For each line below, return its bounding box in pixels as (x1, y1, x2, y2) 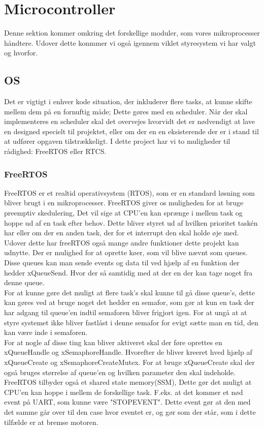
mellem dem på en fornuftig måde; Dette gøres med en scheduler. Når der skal (4, 106, 248, 116)
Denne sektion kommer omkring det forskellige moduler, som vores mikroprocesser (4, 27, 260, 38)
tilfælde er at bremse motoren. (4, 416, 98, 427)
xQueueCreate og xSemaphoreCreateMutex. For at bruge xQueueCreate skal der (4, 356, 255, 367)
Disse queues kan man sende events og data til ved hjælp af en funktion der (4, 257, 240, 268)
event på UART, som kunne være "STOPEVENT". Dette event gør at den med (4, 396, 251, 407)
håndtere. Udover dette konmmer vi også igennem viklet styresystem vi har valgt (4, 37, 256, 48)
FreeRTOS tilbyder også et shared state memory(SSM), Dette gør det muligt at (4, 377, 252, 387)
